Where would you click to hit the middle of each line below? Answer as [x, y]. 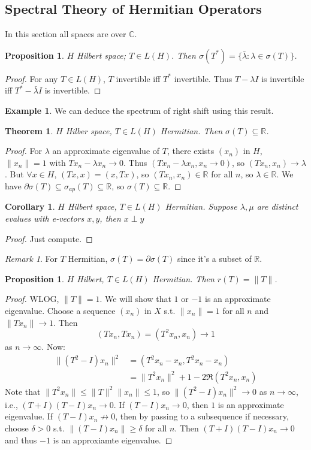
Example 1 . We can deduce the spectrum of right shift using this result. [139, 110]
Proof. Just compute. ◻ [49, 238]
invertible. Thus [203, 78]
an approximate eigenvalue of [106, 151]
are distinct [277, 206]
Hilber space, [89, 130]
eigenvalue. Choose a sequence [60, 310]
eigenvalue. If [29, 416]
